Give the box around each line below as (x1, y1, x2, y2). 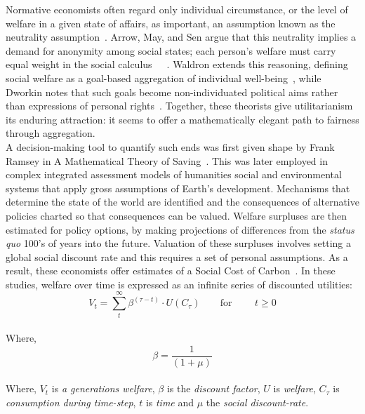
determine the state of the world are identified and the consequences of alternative (6, 194, 359, 209)
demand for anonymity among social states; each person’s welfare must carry (6, 43, 336, 58)
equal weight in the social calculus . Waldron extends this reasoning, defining (6, 57, 348, 72)
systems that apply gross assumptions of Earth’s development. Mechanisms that (6, 180, 350, 195)
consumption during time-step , (6, 395, 136, 410)
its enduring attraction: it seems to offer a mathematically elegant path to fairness (6, 112, 359, 126)
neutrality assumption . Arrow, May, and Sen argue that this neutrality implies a (6, 29, 357, 44)
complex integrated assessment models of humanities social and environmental (6, 167, 342, 182)
